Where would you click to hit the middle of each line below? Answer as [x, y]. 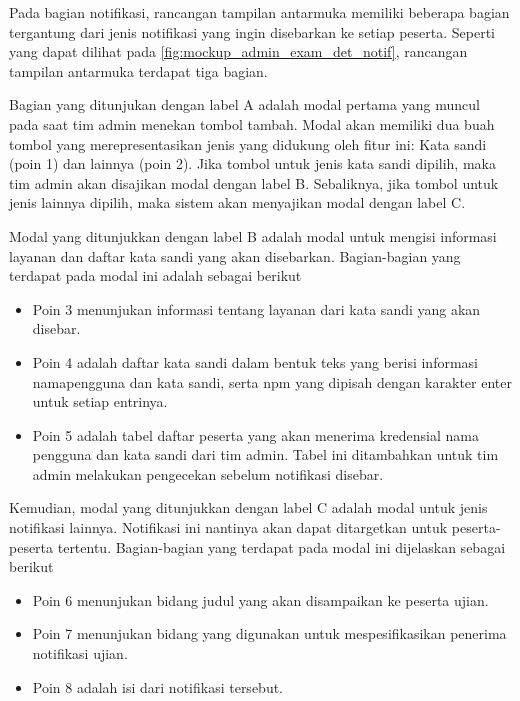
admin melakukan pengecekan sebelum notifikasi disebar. [208, 473]
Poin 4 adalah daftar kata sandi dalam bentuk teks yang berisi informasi [255, 361]
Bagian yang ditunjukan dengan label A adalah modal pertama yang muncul [244, 104]
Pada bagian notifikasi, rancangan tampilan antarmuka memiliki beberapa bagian [259, 12]
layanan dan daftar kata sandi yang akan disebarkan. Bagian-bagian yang [235, 255]
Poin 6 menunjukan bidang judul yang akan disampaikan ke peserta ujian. [260, 599]
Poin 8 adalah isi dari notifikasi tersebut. [158, 686]
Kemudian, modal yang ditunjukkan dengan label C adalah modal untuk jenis [248, 507]
